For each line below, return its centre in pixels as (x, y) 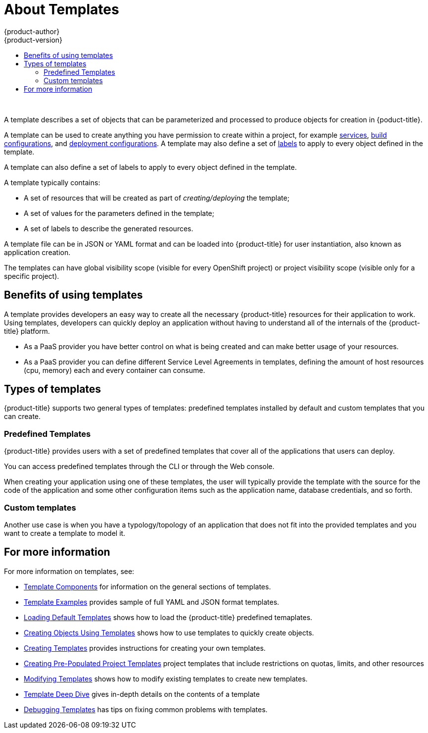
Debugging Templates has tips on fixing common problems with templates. (146, 709)
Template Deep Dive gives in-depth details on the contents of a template (142, 694)
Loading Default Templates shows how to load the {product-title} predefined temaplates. (168, 617)
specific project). (32, 276)
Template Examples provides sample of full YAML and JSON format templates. (152, 602)
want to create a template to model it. (65, 533)
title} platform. (27, 331)
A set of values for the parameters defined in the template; (119, 213)
